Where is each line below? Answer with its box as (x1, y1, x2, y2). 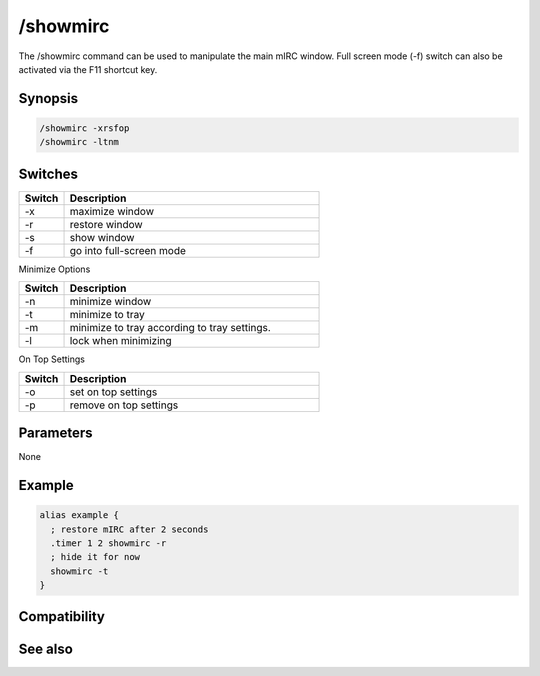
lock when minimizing (69, 334, 172, 348)
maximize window (69, 204, 155, 218)
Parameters (18, 425, 93, 442)
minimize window (69, 295, 152, 309)
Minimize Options (18, 263, 91, 275)
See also (18, 640, 74, 657)
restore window (69, 217, 144, 231)
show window (69, 230, 135, 244)
